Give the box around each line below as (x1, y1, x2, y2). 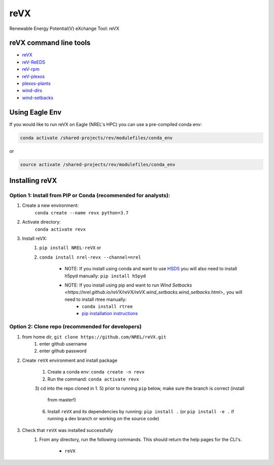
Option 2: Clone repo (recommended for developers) (9, 323, 142, 330)
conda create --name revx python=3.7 (35, 210, 129, 215)
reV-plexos (22, 73, 45, 79)
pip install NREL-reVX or (39, 244, 101, 251)
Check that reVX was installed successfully (22, 427, 113, 433)
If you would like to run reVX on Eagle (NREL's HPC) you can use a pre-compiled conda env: (9, 121, 202, 127)
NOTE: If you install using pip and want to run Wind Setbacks (64, 282, 192, 288)
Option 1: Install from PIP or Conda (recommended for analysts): (9, 192, 170, 199)
